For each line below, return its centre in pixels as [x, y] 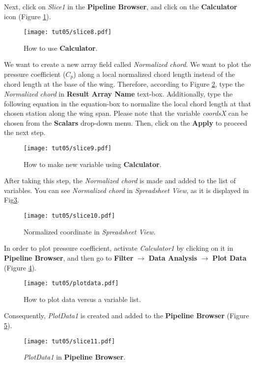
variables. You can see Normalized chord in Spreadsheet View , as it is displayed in [127, 190]
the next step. [25, 132]
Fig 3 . [12, 200]
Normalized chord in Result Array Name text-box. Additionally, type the [118, 94]
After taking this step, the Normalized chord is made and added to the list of [120, 181]
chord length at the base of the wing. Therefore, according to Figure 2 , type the [124, 84]
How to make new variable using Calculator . [93, 164]
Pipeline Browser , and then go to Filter [69, 257]
